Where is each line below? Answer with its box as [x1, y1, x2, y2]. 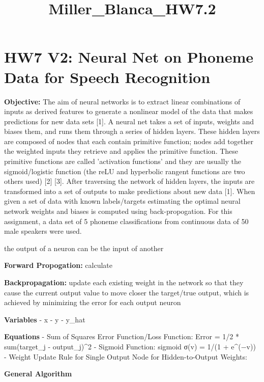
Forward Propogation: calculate [4, 260, 112, 270]
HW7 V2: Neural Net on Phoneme [4, 46, 253, 67]
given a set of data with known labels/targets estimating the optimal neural [4, 196, 241, 206]
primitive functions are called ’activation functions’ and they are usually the [4, 156, 241, 167]
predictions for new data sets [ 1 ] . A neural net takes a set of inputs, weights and [4, 116, 254, 126]
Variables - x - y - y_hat [4, 314, 85, 324]
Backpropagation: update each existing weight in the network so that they [4, 277, 244, 287]
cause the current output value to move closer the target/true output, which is [4, 287, 249, 297]
